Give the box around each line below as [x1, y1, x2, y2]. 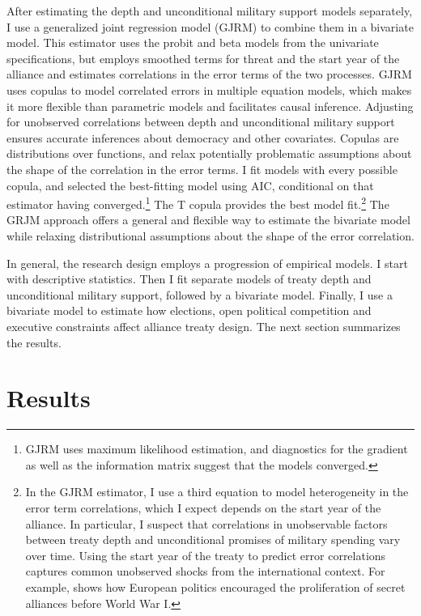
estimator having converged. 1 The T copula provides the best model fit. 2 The [6, 193, 389, 212]
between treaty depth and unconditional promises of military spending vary [25, 531, 401, 548]
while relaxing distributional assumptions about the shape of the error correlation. [6, 227, 415, 244]
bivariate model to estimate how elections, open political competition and [6, 302, 372, 319]
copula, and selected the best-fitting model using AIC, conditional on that [6, 176, 374, 193]
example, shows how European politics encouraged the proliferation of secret [25, 579, 406, 595]
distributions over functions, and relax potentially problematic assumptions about [6, 145, 412, 162]
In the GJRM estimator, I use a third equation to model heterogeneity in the [25, 483, 409, 500]
